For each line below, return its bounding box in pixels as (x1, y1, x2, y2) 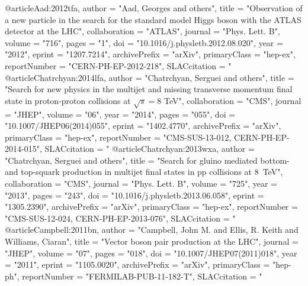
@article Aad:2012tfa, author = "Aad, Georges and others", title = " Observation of (5, 2, 303, 14)
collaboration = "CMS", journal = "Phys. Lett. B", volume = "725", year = (5, 177, 277, 190)
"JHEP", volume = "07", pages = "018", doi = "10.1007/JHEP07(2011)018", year (5, 246, 297, 259)
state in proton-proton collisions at (5, 94, 131, 106)
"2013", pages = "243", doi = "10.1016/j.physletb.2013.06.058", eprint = (5, 188, 264, 201)
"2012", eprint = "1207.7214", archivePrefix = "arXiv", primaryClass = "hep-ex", (5, 48, 296, 60)
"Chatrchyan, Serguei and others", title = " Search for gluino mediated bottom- (5, 154, 290, 166)
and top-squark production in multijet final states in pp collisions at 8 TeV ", (5, 165, 283, 178)
